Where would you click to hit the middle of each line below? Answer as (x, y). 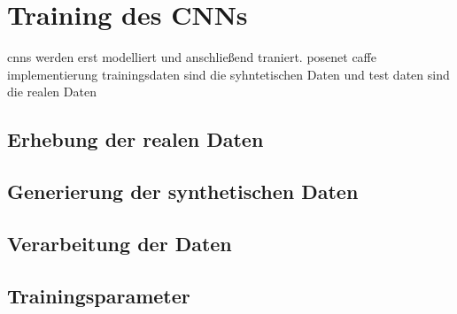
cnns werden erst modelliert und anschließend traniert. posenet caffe (192, 57)
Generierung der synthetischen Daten (183, 191)
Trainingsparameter (99, 295)
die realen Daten (52, 92)
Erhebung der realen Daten (136, 139)
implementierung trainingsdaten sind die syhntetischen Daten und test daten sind (228, 74)
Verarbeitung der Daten (120, 243)
